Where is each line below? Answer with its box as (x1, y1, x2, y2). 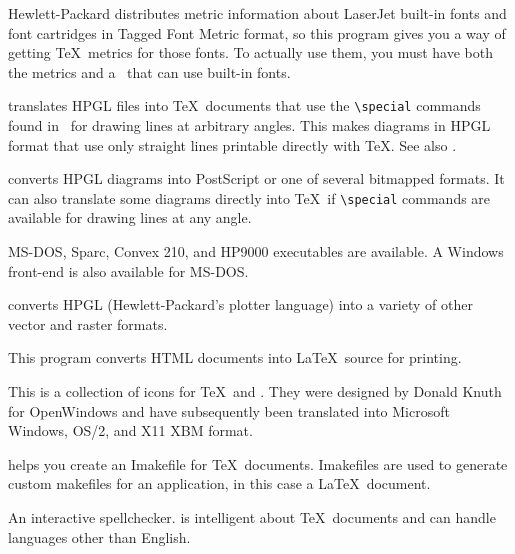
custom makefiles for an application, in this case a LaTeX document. (8, 473, 431, 494)
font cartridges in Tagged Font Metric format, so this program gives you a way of (8, 22, 506, 43)
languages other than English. (8, 526, 191, 547)
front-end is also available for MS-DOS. (8, 260, 249, 281)
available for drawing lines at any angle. (8, 207, 252, 228)
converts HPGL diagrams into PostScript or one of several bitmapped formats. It (8, 168, 505, 189)
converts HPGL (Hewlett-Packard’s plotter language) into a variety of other (8, 294, 473, 315)
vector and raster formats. (8, 313, 168, 334)
